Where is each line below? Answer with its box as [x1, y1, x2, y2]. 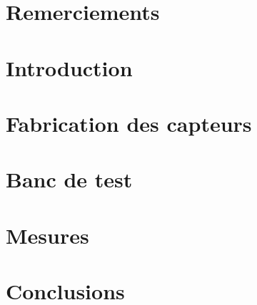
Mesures [6, 220, 89, 249]
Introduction [6, 53, 133, 82]
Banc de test [6, 165, 133, 194]
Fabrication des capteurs [6, 108, 252, 138]
